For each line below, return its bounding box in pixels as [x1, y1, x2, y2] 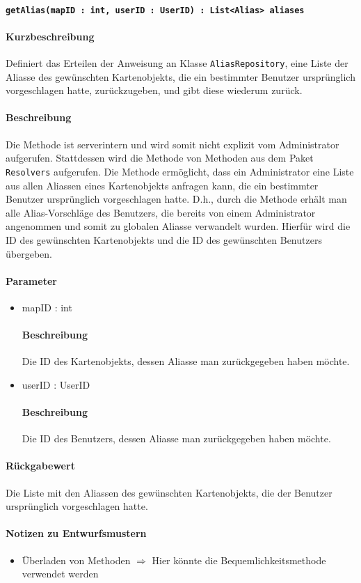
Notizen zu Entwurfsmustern [6, 526, 147, 541]
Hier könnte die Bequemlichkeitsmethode [152, 552, 326, 567]
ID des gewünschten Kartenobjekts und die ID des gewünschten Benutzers [6, 232, 322, 247]
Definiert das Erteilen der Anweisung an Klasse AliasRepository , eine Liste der [6, 56, 348, 70]
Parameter [6, 273, 57, 288]
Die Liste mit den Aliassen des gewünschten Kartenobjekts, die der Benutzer [6, 485, 332, 499]
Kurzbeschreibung [6, 29, 95, 43]
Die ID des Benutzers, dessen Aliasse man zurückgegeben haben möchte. [22, 431, 331, 446]
